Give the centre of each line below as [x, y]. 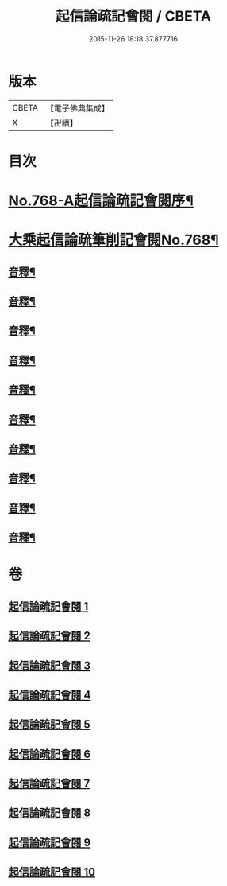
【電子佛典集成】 [77, 108]
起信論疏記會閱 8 [50, 813]
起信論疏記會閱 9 [50, 843]
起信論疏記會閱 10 [52, 872]
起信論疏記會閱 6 [50, 754]
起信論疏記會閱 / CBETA [133, 16]
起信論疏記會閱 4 [50, 695]
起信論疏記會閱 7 [49, 784]
